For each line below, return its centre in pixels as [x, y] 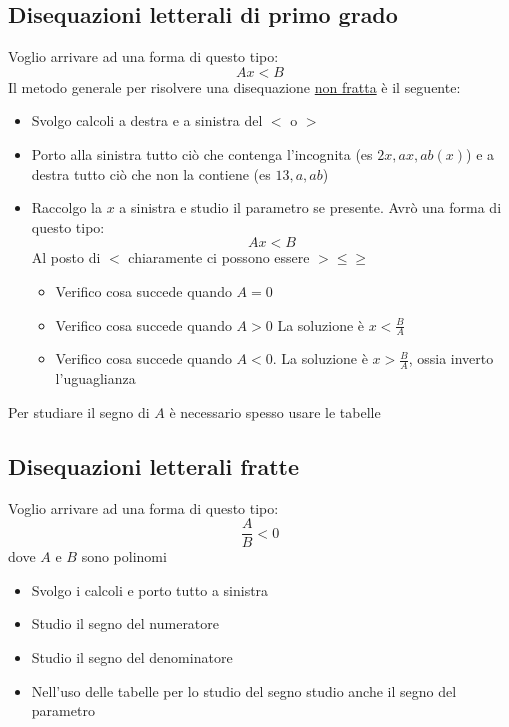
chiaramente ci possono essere [219, 257]
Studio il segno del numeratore [125, 623]
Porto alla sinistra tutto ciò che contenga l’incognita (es [202, 153]
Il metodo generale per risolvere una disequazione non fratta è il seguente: [234, 86]
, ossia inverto [451, 358]
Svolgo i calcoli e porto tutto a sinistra [150, 589]
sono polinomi [124, 556]
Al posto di [66, 257]
